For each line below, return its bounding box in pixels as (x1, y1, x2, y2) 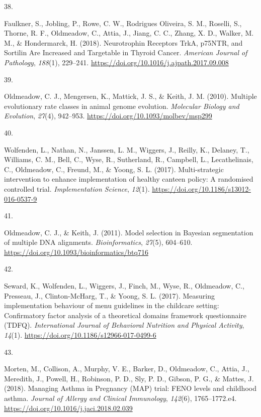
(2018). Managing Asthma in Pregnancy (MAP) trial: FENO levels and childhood (4, 383, 256, 393)
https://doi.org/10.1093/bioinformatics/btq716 (4, 246, 148, 257)
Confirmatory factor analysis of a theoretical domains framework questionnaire (4, 310, 247, 320)
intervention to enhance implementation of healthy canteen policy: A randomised (4, 174, 253, 184)
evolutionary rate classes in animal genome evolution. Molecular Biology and (4, 100, 239, 111)
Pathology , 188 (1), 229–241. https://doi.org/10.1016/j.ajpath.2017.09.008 (4, 57, 229, 67)
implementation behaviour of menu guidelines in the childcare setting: (4, 300, 219, 311)
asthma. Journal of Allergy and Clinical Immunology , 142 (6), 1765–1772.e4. (4, 393, 237, 403)
